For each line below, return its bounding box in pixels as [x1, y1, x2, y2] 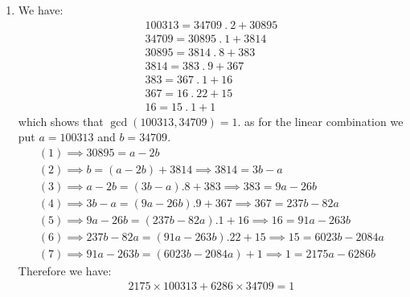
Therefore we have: [18, 262, 112, 279]
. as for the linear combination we [237, 112, 404, 129]
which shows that [18, 112, 104, 129]
